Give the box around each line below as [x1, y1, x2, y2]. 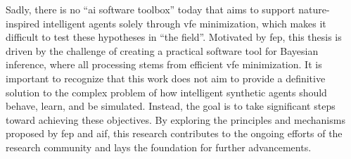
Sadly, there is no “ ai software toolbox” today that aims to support [6, 2, 295, 16]
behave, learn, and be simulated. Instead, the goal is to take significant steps [6, 98, 336, 113]
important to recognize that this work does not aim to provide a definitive [6, 70, 326, 85]
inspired [6, 15, 40, 30]
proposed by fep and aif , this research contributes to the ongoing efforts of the [6, 126, 343, 141]
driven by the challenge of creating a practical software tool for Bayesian [6, 43, 319, 58]
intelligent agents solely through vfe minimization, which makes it [43, 15, 326, 30]
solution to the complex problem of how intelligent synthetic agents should [6, 84, 327, 99]
